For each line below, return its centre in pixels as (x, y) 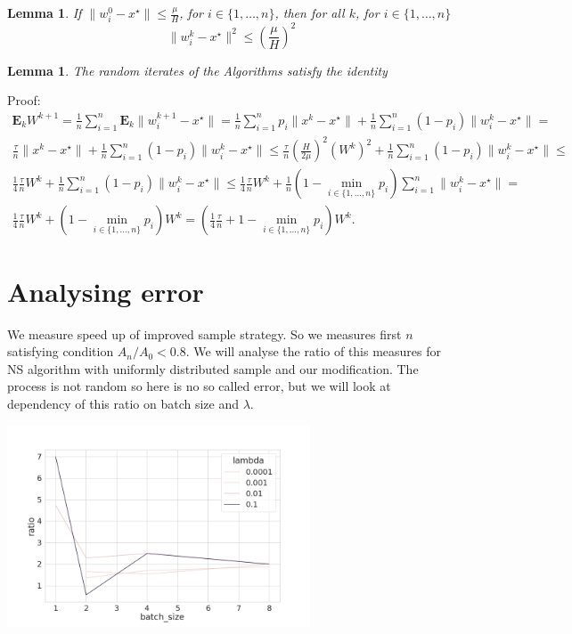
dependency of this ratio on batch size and (123, 403)
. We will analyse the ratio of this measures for (314, 351)
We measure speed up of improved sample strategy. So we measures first (204, 333)
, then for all (310, 12)
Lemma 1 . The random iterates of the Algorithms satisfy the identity (197, 70)
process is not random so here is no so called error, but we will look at (199, 386)
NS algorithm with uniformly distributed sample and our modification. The (213, 368)
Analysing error (106, 291)
